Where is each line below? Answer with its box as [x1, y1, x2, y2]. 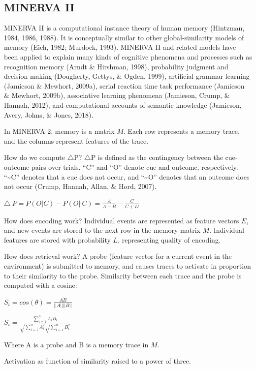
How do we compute [4, 152, 65, 162]
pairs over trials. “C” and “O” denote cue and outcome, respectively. [31, 161, 238, 172]
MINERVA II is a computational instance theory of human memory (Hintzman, [4, 23, 245, 33]
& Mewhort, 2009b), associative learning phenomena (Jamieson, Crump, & [4, 90, 230, 100]
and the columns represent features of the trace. [4, 135, 149, 146]
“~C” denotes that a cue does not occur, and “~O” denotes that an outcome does [4, 171, 250, 182]
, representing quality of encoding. [118, 234, 221, 245]
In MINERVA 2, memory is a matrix [4, 126, 115, 136]
